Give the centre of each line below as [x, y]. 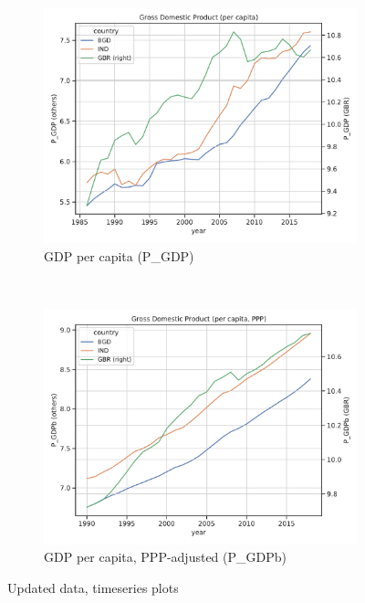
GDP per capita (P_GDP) [119, 255]
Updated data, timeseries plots [93, 587]
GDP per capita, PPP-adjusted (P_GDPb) [165, 557]
